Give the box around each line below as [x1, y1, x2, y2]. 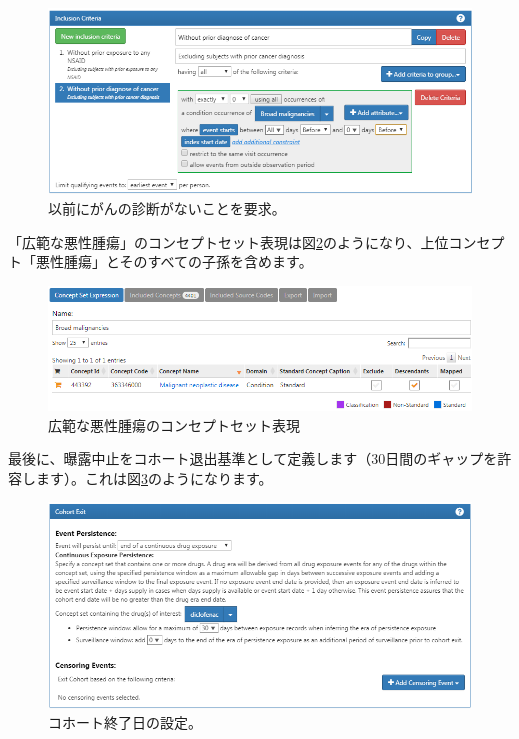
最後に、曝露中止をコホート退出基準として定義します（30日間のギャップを [8, 448, 498, 469]
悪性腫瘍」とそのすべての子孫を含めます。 [35, 251, 313, 272]
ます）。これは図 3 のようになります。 [35, 467, 273, 488]
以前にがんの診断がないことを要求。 [48, 198, 286, 219]
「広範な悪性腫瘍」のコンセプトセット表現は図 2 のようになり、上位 [8, 231, 449, 252]
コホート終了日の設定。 [48, 712, 202, 733]
